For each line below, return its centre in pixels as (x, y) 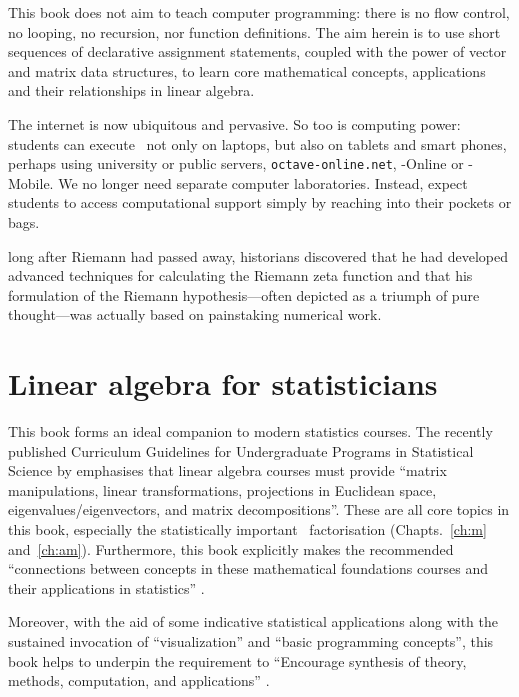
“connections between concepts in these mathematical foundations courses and (248, 568)
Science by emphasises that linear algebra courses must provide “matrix (227, 470)
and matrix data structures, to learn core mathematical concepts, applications (247, 70)
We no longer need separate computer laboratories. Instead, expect (263, 182)
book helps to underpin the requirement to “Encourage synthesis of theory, (237, 660)
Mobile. (31, 182)
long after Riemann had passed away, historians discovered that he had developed (258, 255)
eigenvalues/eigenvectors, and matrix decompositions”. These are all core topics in (259, 509)
